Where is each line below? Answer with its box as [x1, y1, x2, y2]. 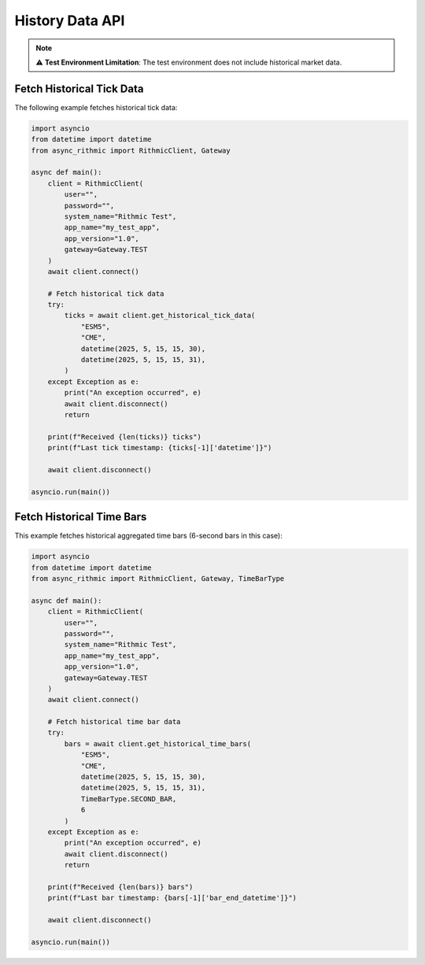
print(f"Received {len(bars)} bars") [47, 882, 194, 891]
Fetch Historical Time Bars [14, 510, 147, 523]
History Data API [14, 12, 125, 29]
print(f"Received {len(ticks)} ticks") [47, 432, 202, 441]
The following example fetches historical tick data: [14, 102, 178, 112]
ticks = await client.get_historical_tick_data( [64, 311, 256, 320]
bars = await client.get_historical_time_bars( [64, 739, 252, 748]
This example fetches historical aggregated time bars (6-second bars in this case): [14, 531, 283, 541]
